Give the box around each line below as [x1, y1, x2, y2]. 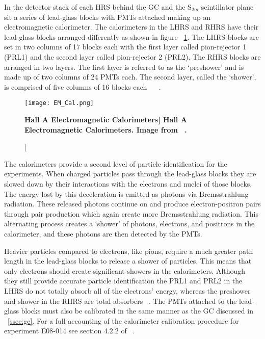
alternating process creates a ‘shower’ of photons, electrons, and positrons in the [4, 218, 255, 229]
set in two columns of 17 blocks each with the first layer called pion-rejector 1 [4, 41, 247, 52]
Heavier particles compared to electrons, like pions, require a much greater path [4, 245, 253, 256]
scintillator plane [201, 2, 254, 12]
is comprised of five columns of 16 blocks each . [4, 81, 161, 92]
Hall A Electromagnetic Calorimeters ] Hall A [24, 114, 187, 124]
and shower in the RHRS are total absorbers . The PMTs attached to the [4, 295, 237, 306]
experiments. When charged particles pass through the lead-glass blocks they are [4, 168, 256, 179]
